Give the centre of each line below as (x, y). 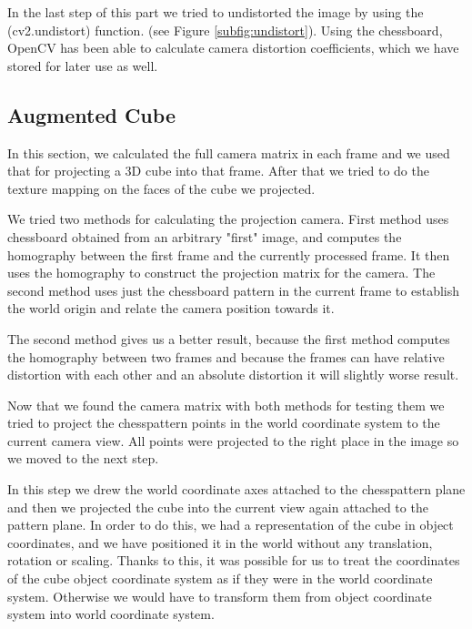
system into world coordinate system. (111, 614)
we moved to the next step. (83, 458)
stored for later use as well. (83, 65)
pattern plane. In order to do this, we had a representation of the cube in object (231, 525)
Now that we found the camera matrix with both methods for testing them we (226, 405)
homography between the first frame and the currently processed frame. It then (229, 254)
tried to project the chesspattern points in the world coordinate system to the (224, 423)
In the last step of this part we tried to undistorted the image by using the (216, 12)
